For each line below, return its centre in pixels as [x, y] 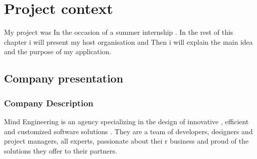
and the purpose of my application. [58, 51]
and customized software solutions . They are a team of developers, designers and [128, 131]
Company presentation [64, 78]
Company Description [49, 103]
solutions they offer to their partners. [61, 150]
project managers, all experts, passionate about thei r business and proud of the [126, 141]
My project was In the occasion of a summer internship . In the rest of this [119, 32]
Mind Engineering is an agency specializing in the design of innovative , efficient [127, 121]
